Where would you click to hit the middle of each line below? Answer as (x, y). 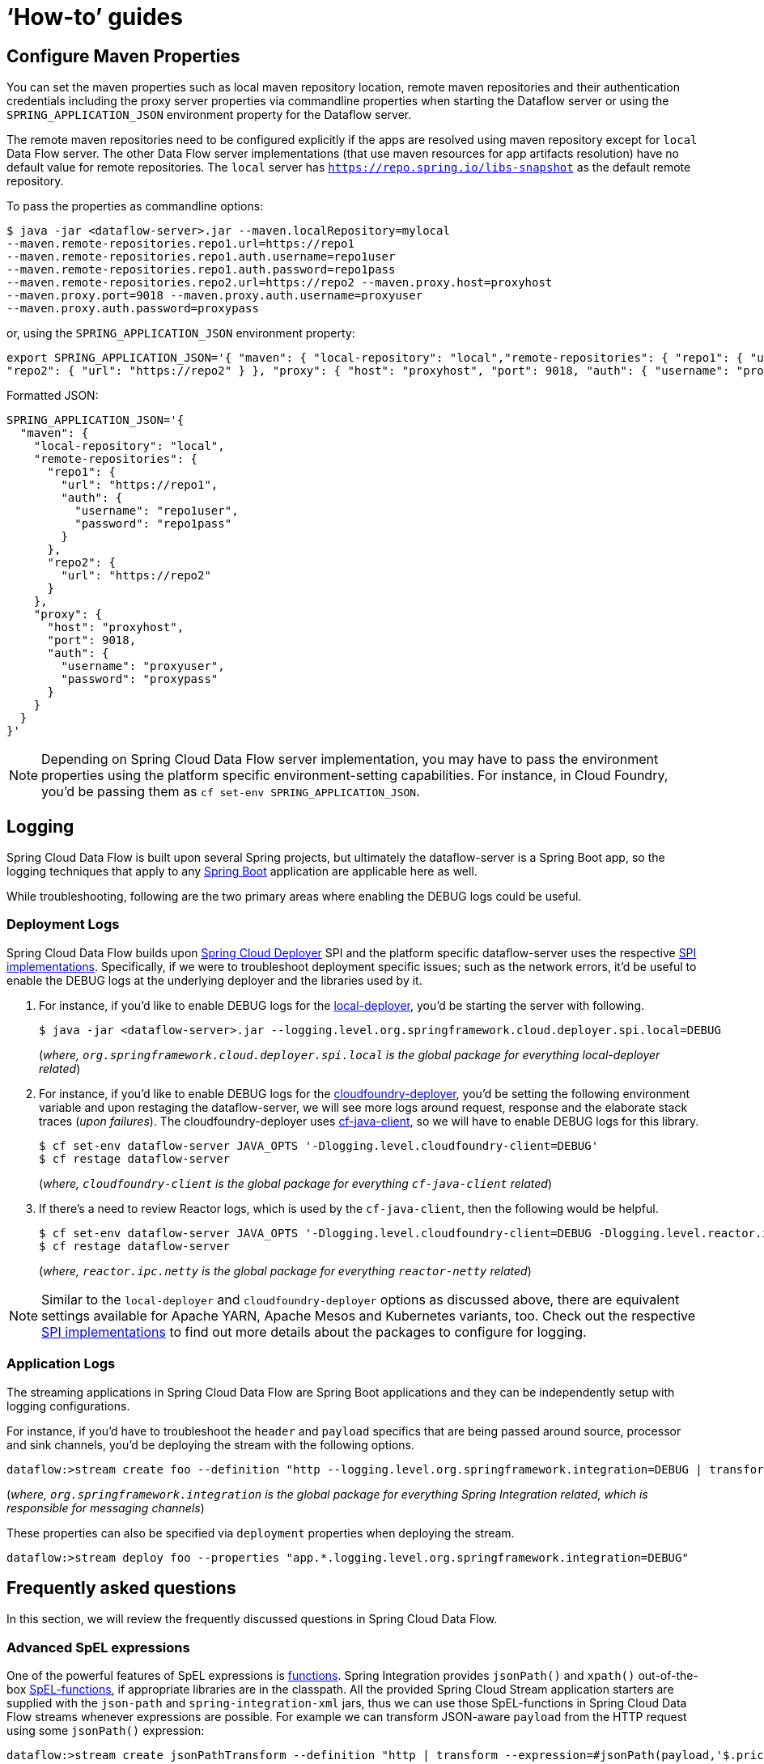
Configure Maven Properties (123, 56)
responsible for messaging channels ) (106, 1507)
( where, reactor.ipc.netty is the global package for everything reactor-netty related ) (285, 1270)
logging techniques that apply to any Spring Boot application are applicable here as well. (242, 871)
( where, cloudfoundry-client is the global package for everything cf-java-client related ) (296, 1183)
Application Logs (61, 1364)
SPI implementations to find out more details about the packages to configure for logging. (314, 1331)
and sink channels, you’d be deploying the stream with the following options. (210, 1444)
